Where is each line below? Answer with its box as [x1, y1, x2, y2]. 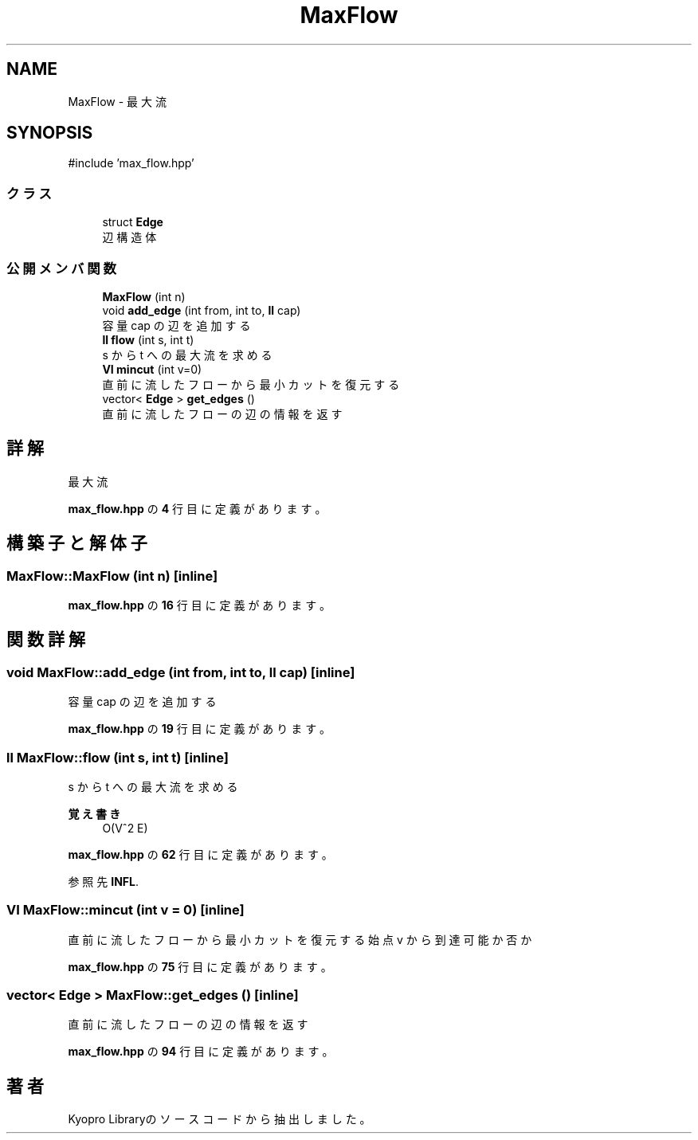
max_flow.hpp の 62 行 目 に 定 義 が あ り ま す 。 [68, 847, 333, 861]
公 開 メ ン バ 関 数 [6, 260, 116, 276]
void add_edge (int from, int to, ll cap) [102, 303, 301, 317]
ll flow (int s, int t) [102, 332, 194, 347]
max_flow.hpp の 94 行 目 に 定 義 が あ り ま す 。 [68, 1044, 334, 1059]
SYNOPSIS [6, 123, 93, 143]
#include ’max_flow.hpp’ [68, 156, 194, 170]
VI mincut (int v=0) [102, 362, 202, 376]
